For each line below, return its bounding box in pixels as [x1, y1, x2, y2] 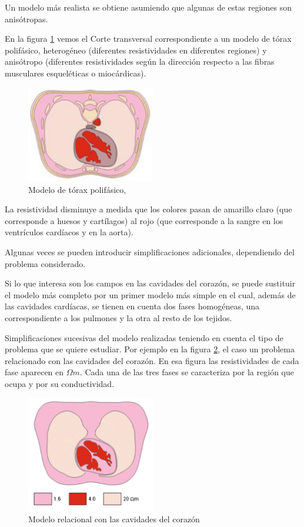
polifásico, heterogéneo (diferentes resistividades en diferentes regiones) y [5, 44, 267, 56]
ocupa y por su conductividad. [5, 378, 115, 390]
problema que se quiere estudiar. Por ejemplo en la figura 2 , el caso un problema [5, 343, 295, 355]
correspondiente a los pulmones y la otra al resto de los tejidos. [5, 312, 232, 324]
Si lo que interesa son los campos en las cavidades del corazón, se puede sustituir [5, 277, 296, 289]
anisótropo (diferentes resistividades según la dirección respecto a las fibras [5, 55, 275, 68]
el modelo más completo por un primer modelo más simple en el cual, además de [5, 288, 296, 301]
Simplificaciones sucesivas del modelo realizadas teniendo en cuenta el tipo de [5, 331, 284, 343]
